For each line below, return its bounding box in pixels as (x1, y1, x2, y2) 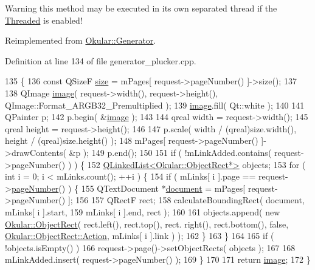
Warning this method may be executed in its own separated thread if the (5, 2, 277, 14)
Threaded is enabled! (5, 13, 83, 26)
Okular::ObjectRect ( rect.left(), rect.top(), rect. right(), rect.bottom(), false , (5, 217, 289, 230)
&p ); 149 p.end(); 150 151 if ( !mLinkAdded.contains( (69, 146, 272, 158)
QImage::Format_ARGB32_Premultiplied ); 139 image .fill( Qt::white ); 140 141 (5, 98, 305, 111)
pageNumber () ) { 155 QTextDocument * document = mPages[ (11, 181, 246, 194)
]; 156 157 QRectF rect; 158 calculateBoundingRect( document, (67, 194, 305, 206)
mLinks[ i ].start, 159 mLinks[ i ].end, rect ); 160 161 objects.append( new (5, 205, 280, 218)
